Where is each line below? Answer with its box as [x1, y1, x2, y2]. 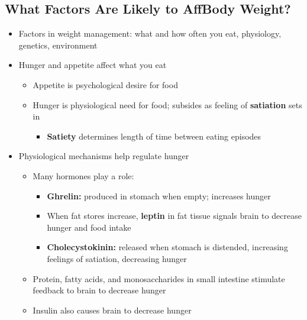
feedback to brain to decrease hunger [33, 284, 166, 296]
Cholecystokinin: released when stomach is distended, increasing [47, 241, 288, 253]
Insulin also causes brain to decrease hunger [33, 303, 192, 316]
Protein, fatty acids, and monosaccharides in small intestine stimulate [33, 272, 285, 285]
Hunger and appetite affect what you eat [18, 59, 167, 71]
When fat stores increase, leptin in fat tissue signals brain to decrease [47, 209, 302, 222]
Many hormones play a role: [33, 169, 134, 182]
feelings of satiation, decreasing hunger [47, 252, 187, 264]
